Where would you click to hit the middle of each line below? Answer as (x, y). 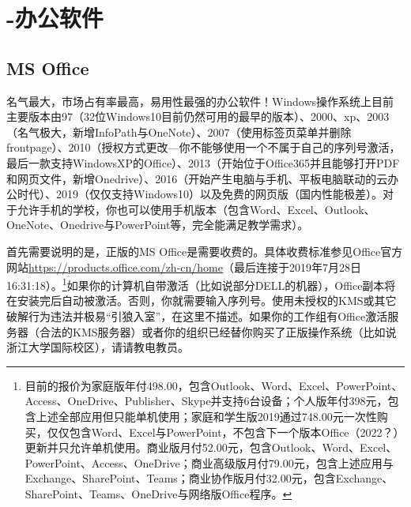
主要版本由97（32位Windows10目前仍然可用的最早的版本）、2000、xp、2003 (198, 116)
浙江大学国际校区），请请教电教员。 (98, 347)
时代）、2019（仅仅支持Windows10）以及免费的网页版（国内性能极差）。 (200, 194)
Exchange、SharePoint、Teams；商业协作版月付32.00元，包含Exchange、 (209, 478)
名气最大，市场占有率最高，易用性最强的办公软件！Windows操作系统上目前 (200, 101)
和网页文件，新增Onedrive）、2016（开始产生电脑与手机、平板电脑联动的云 (197, 178)
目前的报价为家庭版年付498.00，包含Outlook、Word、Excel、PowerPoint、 (214, 385)
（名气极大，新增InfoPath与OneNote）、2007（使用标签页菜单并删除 (179, 131)
